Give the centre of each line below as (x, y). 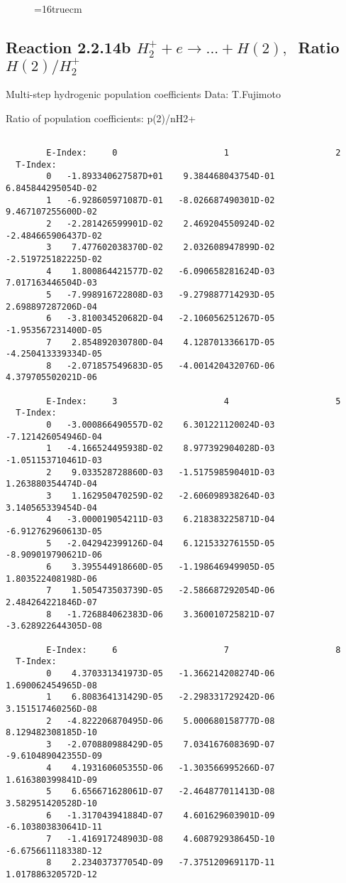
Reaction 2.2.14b (68, 47)
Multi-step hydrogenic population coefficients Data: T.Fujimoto (143, 94)
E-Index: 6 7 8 (194, 650)
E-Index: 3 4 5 (194, 401)
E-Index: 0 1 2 (194, 153)
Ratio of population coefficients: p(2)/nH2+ (101, 118)
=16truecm (58, 9)
